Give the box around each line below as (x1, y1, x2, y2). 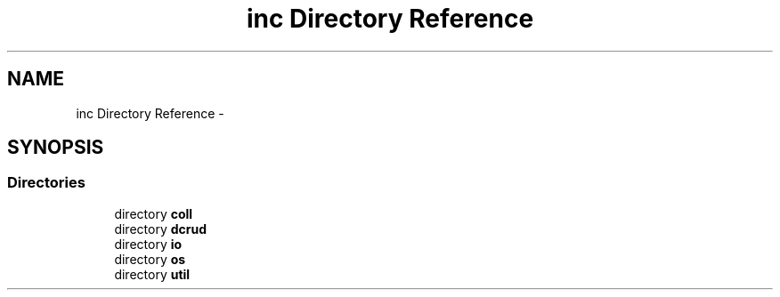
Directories (7, 173, 85, 192)
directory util (114, 266, 191, 282)
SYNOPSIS (7, 136, 104, 159)
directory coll (114, 205, 193, 221)
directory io (114, 236, 183, 252)
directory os (114, 251, 186, 267)
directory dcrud (114, 221, 207, 237)
